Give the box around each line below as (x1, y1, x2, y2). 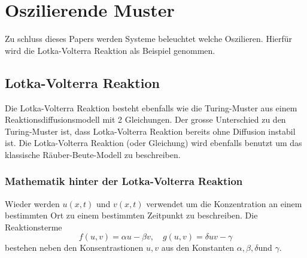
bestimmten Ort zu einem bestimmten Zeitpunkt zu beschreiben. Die (5, 209, 258, 221)
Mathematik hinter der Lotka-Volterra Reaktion (5, 174, 243, 189)
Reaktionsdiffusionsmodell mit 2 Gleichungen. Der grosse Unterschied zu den (5, 113, 286, 126)
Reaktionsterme (5, 220, 62, 233)
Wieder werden (5, 197, 60, 210)
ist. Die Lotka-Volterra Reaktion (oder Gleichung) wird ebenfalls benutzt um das (5, 136, 302, 149)
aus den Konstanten (161, 241, 235, 254)
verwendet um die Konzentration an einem (146, 197, 302, 210)
